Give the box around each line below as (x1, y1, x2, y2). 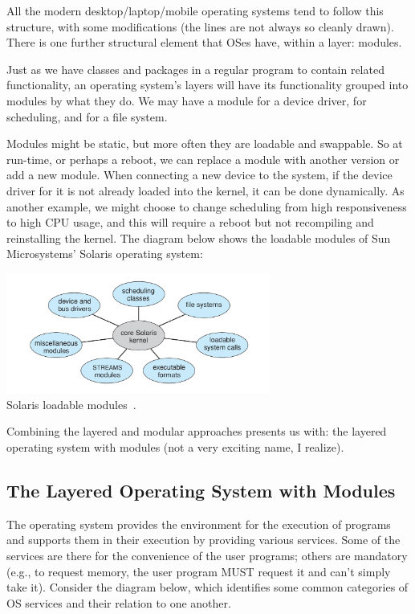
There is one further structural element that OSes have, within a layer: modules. (6, 34, 402, 51)
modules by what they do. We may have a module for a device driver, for (6, 92, 367, 108)
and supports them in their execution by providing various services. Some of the (6, 531, 401, 548)
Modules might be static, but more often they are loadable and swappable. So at (6, 135, 403, 152)
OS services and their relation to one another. (6, 594, 231, 611)
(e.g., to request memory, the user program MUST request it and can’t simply (6, 563, 391, 579)
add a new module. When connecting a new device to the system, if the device (6, 166, 393, 183)
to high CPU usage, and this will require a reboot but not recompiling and (6, 214, 374, 231)
